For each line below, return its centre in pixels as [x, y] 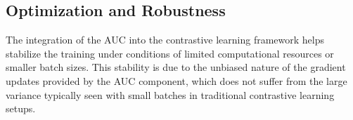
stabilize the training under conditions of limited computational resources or [170, 53]
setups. [21, 108]
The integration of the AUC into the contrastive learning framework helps [165, 40]
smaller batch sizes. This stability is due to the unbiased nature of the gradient [176, 67]
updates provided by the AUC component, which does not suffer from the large [176, 80]
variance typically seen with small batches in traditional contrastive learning [170, 94]
